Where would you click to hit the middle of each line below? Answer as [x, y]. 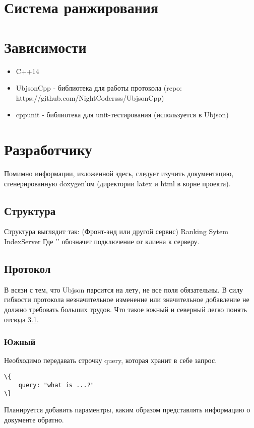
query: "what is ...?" [56, 385]
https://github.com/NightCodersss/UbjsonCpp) [90, 97]
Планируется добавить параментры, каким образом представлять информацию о [127, 409]
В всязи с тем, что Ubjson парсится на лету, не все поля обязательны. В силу [124, 289]
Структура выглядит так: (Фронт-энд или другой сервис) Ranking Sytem [116, 231]
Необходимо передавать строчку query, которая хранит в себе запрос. [111, 360]
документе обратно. [34, 419]
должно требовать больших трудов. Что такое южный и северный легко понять [125, 309]
